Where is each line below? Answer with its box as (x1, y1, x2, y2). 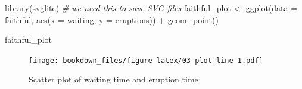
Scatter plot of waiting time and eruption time (29, 73, 198, 85)
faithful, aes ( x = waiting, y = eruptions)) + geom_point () (5, 13, 219, 26)
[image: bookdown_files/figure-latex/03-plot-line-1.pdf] (29, 56, 263, 65)
